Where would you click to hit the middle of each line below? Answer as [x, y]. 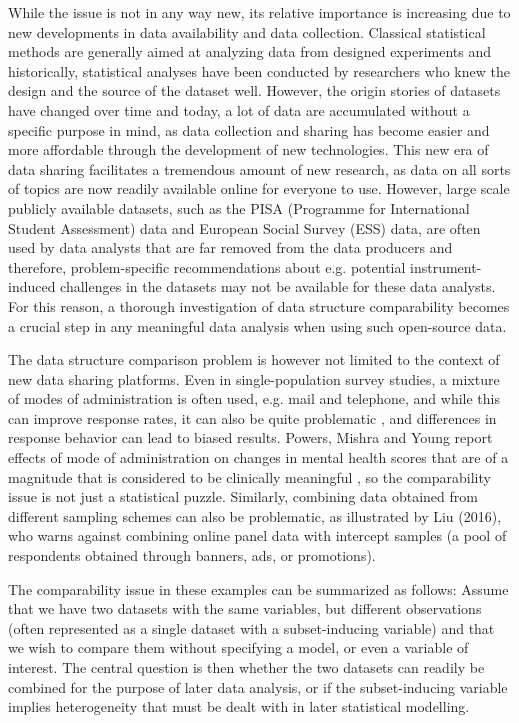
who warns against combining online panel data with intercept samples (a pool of [257, 535]
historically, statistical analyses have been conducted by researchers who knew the [259, 70]
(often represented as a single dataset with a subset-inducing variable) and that [251, 627]
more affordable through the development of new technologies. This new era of [248, 149]
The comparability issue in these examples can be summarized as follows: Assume [258, 588]
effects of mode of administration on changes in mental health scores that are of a [258, 457]
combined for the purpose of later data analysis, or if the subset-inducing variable [258, 686]
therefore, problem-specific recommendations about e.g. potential [207, 266]
